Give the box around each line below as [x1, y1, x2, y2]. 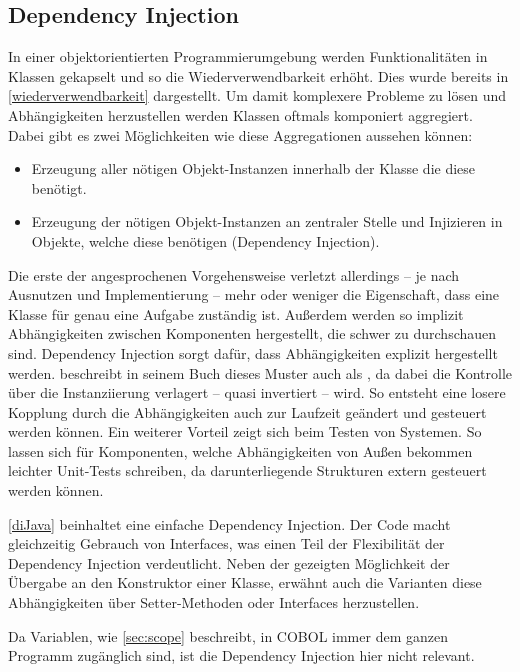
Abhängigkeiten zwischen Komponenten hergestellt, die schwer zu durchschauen [8, 323, 497, 344]
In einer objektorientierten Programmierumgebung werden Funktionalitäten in [8, 46, 488, 67]
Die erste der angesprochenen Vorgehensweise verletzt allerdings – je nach [8, 264, 460, 285]
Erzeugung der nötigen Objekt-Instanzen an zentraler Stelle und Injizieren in [31, 211, 503, 232]
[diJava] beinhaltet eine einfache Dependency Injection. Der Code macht [8, 513, 451, 534]
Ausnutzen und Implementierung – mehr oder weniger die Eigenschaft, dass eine [8, 284, 500, 305]
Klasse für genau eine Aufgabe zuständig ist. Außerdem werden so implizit [8, 303, 464, 324]
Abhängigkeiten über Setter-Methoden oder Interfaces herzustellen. [8, 592, 420, 613]
